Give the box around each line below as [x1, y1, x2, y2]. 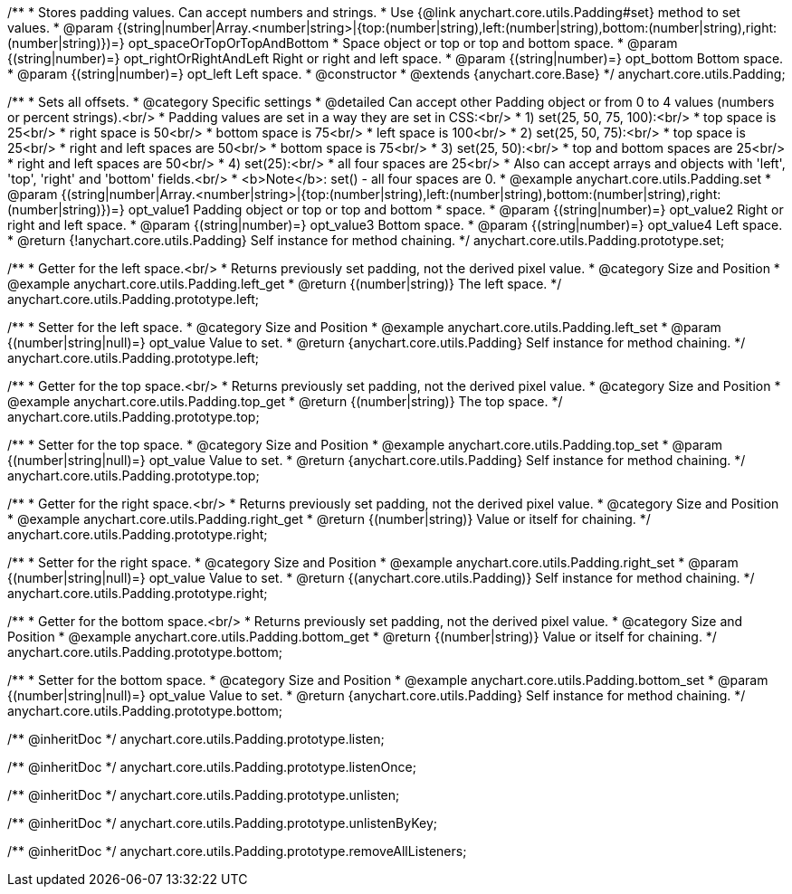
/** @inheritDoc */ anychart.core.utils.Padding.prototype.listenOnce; [7, 759, 416, 775]
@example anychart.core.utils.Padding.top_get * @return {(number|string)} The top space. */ [7, 394, 563, 409]
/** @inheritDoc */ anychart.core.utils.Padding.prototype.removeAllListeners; [7, 843, 467, 859]
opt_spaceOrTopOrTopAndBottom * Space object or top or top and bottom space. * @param [128, 35, 678, 51]
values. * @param [7, 20, 114, 35]
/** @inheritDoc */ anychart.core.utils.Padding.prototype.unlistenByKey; [7, 815, 437, 831]
